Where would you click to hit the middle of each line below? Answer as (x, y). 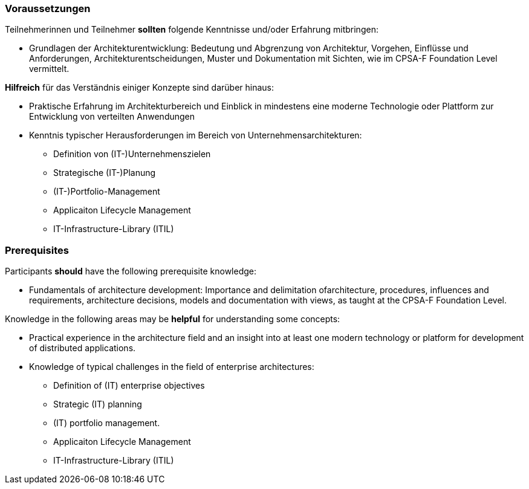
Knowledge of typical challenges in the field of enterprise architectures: (172, 367)
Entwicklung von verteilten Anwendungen (112, 117)
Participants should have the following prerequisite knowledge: (131, 271)
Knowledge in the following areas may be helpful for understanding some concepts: (173, 319)
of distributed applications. (83, 348)
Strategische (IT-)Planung (105, 173)
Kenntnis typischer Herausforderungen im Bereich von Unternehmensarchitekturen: (196, 135)
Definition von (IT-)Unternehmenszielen (132, 154)
